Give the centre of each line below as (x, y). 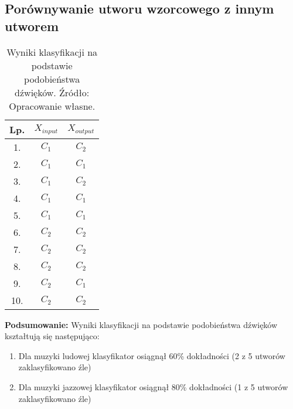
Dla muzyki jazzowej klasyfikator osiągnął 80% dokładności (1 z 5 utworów (153, 386)
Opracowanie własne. (52, 106)
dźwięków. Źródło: (52, 92)
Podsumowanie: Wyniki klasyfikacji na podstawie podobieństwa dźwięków (141, 324)
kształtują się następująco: (52, 336)
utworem (32, 26)
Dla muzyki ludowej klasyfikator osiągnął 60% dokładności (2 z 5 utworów (152, 355)
